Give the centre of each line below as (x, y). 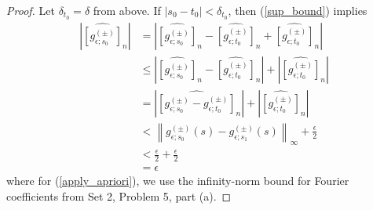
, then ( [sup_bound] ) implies (298, 10)
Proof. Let (31, 10)
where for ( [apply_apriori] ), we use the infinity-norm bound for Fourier (178, 181)
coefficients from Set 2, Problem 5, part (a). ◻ (119, 196)
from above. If (127, 10)
